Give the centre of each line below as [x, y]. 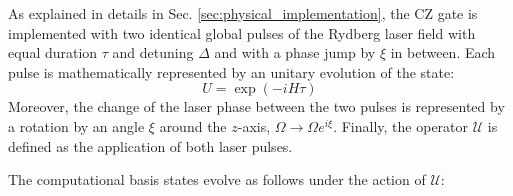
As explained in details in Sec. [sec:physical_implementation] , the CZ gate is [243, 13]
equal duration [53, 52]
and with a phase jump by [295, 52]
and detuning [153, 52]
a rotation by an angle [76, 125]
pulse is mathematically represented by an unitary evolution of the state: [231, 71]
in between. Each [443, 52]
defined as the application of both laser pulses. [150, 145]
